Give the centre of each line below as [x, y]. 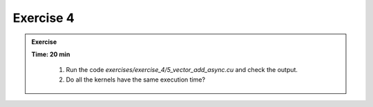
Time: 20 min [51, 54]
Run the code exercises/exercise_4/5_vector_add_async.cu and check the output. [182, 70]
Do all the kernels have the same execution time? [136, 80]
